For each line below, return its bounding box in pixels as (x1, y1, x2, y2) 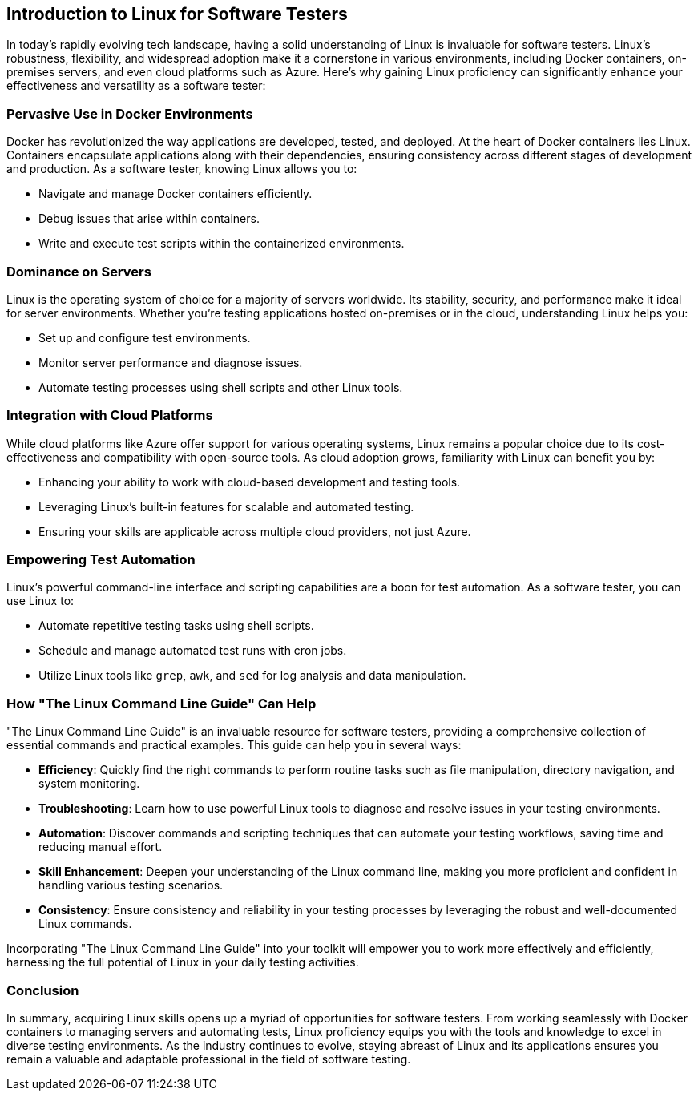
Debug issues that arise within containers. (38, 212, 260, 226)
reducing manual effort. (38, 840, 163, 854)
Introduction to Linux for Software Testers (6, 4, 348, 24)
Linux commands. (38, 917, 132, 931)
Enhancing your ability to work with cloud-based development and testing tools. (38, 474, 461, 489)
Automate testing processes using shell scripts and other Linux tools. (38, 380, 403, 394)
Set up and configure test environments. (38, 330, 251, 345)
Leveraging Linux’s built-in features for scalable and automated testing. (38, 499, 414, 514)
